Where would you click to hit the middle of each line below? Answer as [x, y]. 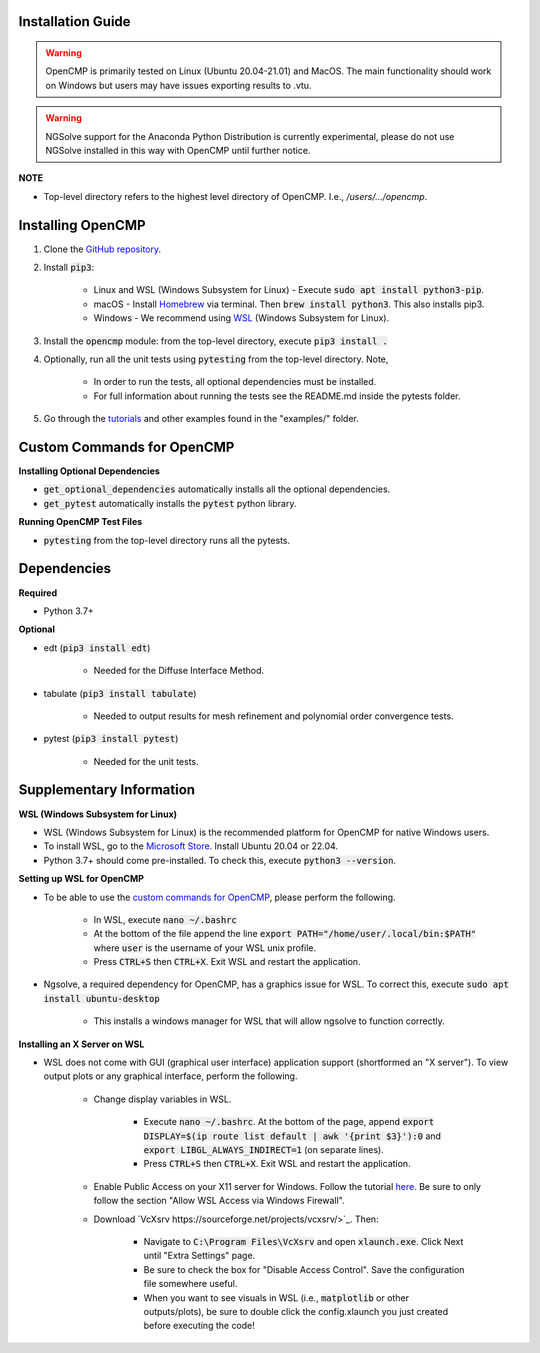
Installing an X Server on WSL [81, 1044]
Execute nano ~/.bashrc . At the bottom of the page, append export [289, 1122]
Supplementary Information [106, 790]
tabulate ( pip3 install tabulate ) [120, 693]
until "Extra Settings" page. [199, 1256]
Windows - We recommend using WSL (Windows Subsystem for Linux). [241, 318]
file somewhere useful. [190, 1284]
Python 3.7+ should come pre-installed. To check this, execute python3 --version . [220, 860]
